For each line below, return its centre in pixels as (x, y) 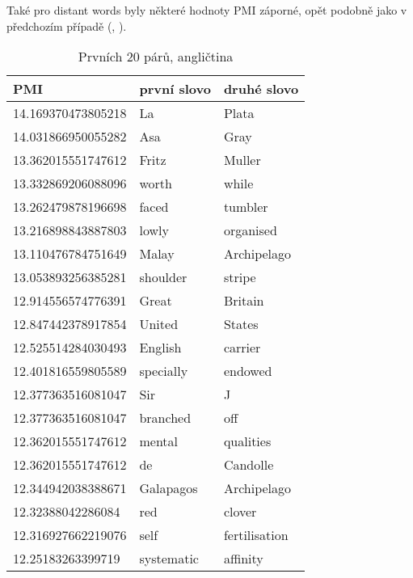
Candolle (249, 465)
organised (250, 230)
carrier (242, 348)
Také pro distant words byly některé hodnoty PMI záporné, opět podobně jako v (207, 10)
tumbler (246, 207)
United (159, 324)
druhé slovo (261, 89)
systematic (169, 559)
